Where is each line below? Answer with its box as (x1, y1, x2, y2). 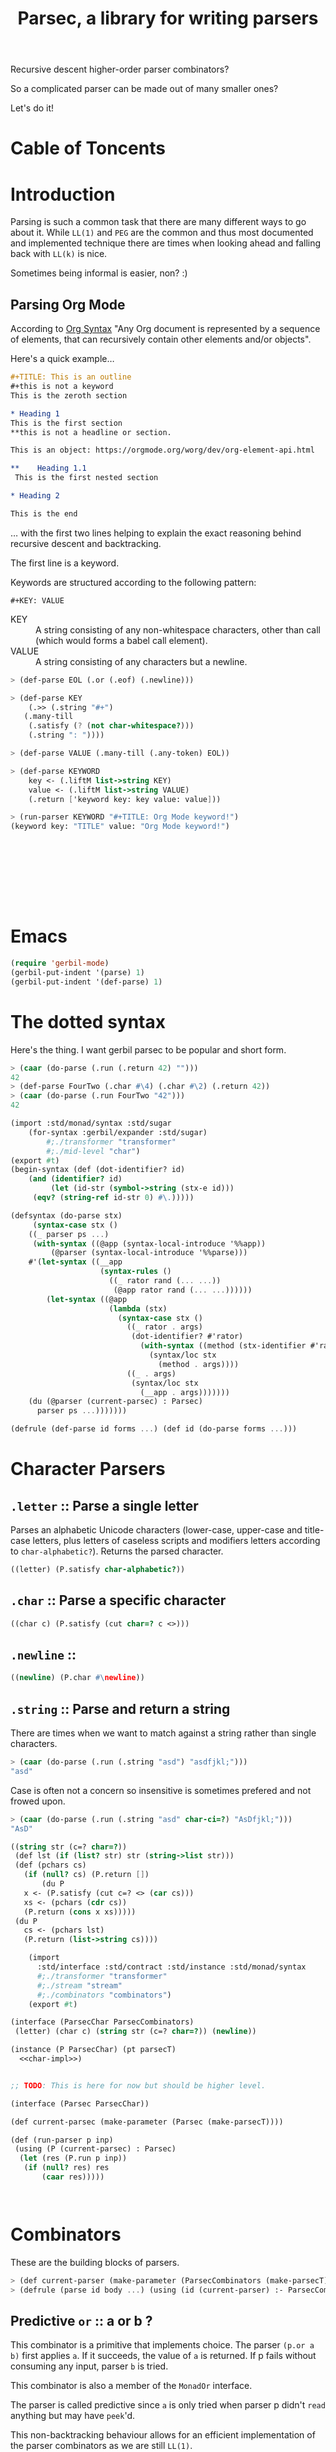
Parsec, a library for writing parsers (17, 7, 319, 30)
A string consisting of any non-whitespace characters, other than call (35, 623, 322, 636)
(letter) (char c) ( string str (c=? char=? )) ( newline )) (14, 2027, 257, 2037)
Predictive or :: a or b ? (10, 2313, 153, 2330)
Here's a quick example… (10, 353, 115, 365)
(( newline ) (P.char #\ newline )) (10, 1673, 145, 1683)
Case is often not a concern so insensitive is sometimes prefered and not (10, 1784, 312, 1796)
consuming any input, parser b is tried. (10, 2360, 169, 2372)
